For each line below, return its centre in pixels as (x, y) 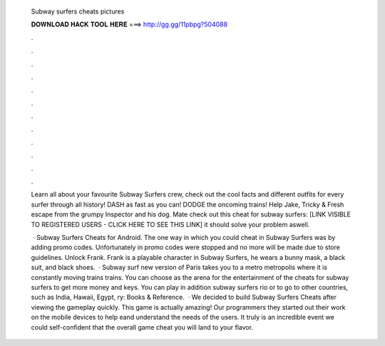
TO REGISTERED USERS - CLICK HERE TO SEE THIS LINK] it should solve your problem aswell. (170, 224)
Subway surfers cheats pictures (78, 11)
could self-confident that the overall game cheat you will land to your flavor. (142, 327)
